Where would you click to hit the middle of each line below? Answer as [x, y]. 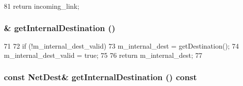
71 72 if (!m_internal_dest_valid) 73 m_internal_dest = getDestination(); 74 [121, 45]
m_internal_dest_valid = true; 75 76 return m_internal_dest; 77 [103, 55]
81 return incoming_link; [42, 6]
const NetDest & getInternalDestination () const [100, 77]
